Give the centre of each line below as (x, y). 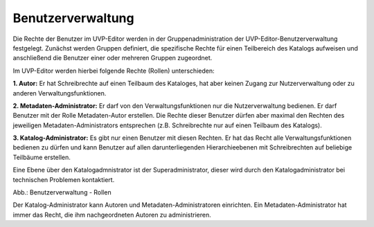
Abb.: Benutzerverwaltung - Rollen (62, 192)
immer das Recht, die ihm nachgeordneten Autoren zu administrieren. (112, 215)
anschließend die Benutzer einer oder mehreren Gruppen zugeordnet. (113, 58)
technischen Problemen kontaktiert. (64, 179)
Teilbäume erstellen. (42, 157)
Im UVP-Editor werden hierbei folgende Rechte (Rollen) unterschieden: (114, 71)
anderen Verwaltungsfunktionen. (60, 93)
